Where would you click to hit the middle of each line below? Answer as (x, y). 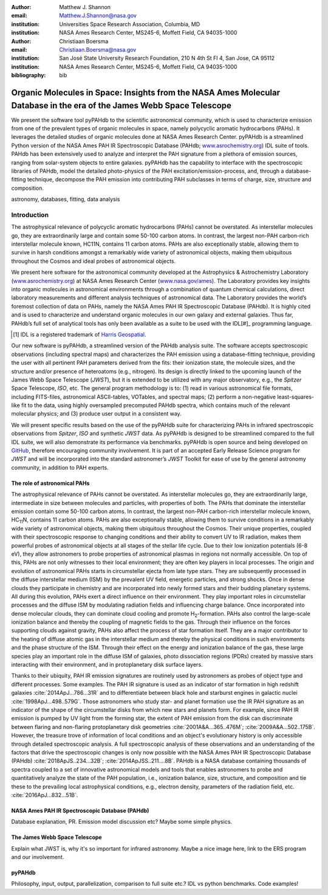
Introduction (30, 215)
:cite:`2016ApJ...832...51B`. (45, 795)
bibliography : (29, 75)
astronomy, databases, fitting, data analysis (66, 199)
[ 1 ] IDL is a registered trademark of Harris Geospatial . (80, 334)
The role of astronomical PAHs (50, 483)
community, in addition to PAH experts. (60, 467)
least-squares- (296, 397)
